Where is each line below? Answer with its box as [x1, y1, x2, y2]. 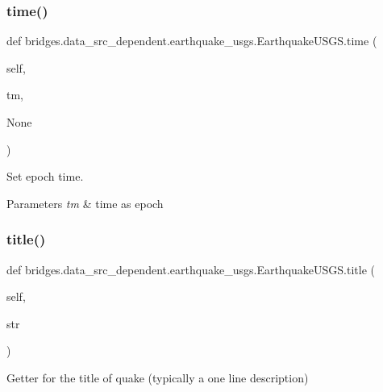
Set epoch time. [6, 168, 84, 185]
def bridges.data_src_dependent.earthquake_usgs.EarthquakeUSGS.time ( [6, 32, 377, 49]
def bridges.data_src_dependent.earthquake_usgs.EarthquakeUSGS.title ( [6, 261, 376, 277]
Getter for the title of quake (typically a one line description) [6, 369, 309, 386]
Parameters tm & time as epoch [6, 194, 164, 211]
